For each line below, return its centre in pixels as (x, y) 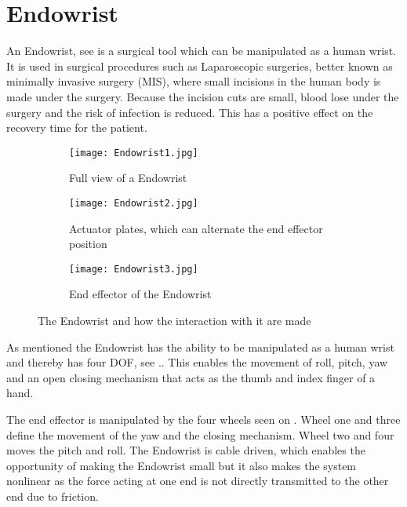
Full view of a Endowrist (128, 178)
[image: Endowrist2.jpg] (134, 203)
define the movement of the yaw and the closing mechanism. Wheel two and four (200, 434)
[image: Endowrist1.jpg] (134, 153)
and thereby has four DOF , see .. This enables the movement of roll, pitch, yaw (197, 362)
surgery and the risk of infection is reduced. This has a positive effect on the (190, 112)
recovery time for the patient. (77, 128)
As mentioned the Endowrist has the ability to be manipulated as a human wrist (200, 347)
